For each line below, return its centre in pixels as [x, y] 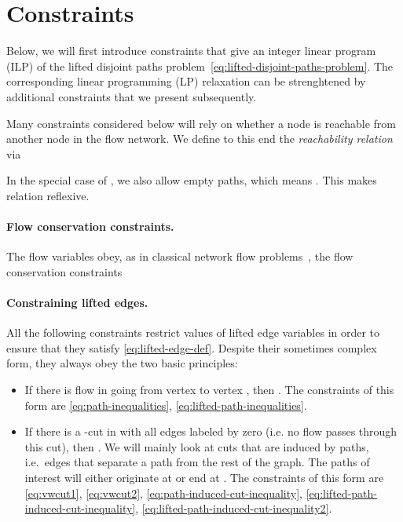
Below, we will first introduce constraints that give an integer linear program [191, 51]
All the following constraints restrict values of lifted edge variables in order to [193, 332]
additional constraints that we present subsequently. [132, 96]
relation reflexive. [48, 195]
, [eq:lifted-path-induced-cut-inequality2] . [234, 508]
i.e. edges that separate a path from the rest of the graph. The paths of [197, 462]
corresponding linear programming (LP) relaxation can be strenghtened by [186, 81]
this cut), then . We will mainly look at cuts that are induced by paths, [197, 446]
